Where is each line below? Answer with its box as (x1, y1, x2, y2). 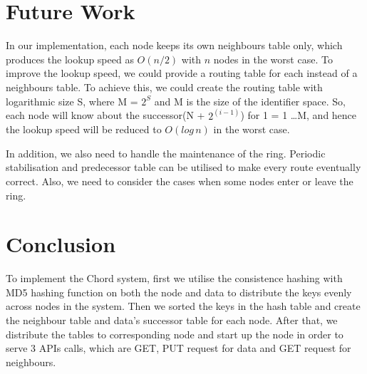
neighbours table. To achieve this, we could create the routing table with (6, 79, 323, 94)
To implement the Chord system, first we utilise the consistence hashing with (6, 271, 343, 286)
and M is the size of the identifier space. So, (154, 93, 346, 108)
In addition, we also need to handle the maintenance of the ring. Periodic (6, 145, 326, 160)
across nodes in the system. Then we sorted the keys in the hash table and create (6, 298, 361, 313)
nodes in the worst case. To (213, 51, 333, 66)
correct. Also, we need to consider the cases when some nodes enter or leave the (6, 173, 353, 188)
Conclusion (6, 229, 116, 259)
